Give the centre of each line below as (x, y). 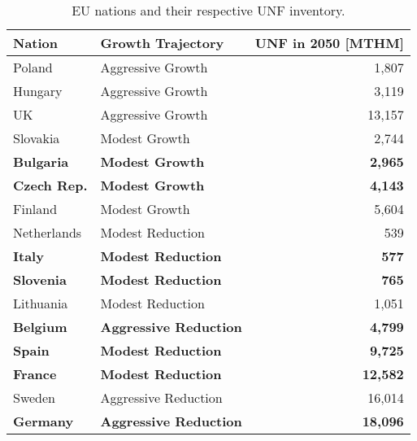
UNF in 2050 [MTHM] (329, 43)
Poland (33, 67)
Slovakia (37, 138)
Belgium (40, 327)
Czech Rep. (50, 185)
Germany (43, 421)
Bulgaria (41, 162)
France (35, 374)
